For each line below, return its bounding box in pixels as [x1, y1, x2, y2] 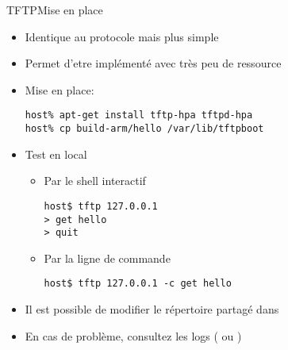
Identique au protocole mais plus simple [25, 28, 219, 44]
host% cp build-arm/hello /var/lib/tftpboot [25, 123, 264, 135]
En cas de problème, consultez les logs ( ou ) [25, 327, 242, 344]
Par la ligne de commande [44, 249, 171, 266]
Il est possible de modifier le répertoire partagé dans [25, 301, 279, 317]
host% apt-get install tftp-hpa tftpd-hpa [25, 110, 253, 121]
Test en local [25, 145, 87, 162]
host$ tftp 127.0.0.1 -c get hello [44, 278, 232, 290]
